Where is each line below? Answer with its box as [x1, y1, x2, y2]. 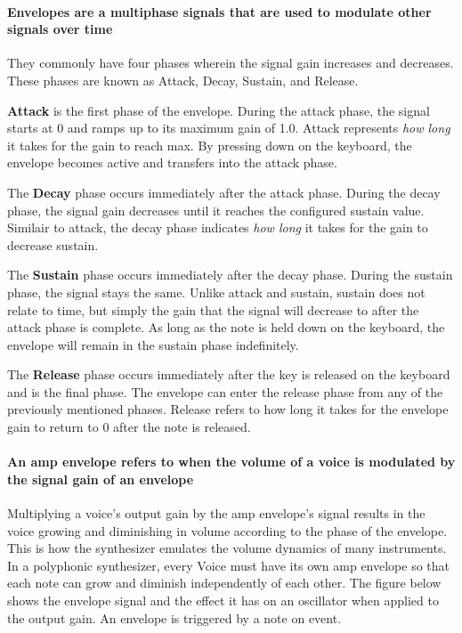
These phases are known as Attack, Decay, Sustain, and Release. [7, 70, 359, 89]
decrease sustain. [7, 235, 99, 254]
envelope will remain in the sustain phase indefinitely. [7, 335, 299, 353]
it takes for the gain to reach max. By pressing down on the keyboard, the [7, 135, 412, 154]
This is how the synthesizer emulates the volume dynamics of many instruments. [7, 539, 447, 557]
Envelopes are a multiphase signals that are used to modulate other [7, 2, 432, 20]
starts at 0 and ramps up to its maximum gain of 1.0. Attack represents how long [7, 118, 450, 137]
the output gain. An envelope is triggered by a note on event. [7, 608, 342, 627]
